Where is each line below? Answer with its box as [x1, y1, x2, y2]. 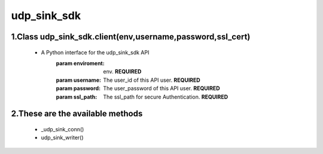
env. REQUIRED [103, 68, 142, 75]
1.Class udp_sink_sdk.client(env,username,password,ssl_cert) [11, 32, 251, 42]
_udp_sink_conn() [41, 125, 84, 133]
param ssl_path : [56, 93, 97, 100]
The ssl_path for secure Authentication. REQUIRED [103, 93, 228, 100]
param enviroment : [56, 60, 105, 67]
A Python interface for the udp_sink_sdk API [41, 48, 150, 56]
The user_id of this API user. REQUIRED [103, 76, 200, 84]
